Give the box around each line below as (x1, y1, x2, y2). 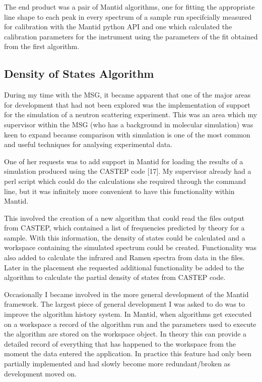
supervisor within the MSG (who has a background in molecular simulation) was (4, 119, 253, 129)
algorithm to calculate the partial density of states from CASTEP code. (4, 272, 226, 282)
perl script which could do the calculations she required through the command (4, 175, 246, 186)
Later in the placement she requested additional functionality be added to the (4, 262, 244, 272)
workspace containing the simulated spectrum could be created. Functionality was (4, 242, 257, 253)
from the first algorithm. (4, 41, 80, 52)
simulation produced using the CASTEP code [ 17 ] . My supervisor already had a (4, 166, 251, 176)
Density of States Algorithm (4, 66, 154, 81)
